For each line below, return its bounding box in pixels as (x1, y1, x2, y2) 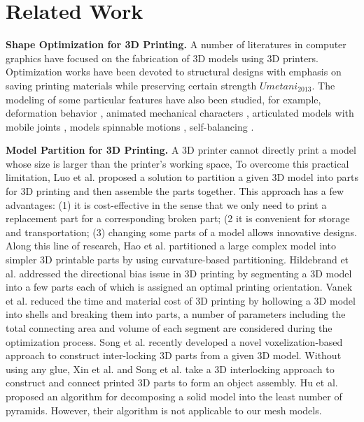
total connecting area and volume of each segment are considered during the (6, 321, 332, 335)
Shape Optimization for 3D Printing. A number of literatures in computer (6, 37, 346, 52)
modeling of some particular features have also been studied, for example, (6, 92, 321, 106)
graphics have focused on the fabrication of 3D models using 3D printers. (6, 50, 319, 65)
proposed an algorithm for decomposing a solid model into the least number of (6, 388, 342, 403)
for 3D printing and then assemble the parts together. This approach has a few (6, 184, 344, 198)
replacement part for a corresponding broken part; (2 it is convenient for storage (6, 211, 350, 226)
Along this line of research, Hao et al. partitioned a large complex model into (6, 238, 337, 253)
